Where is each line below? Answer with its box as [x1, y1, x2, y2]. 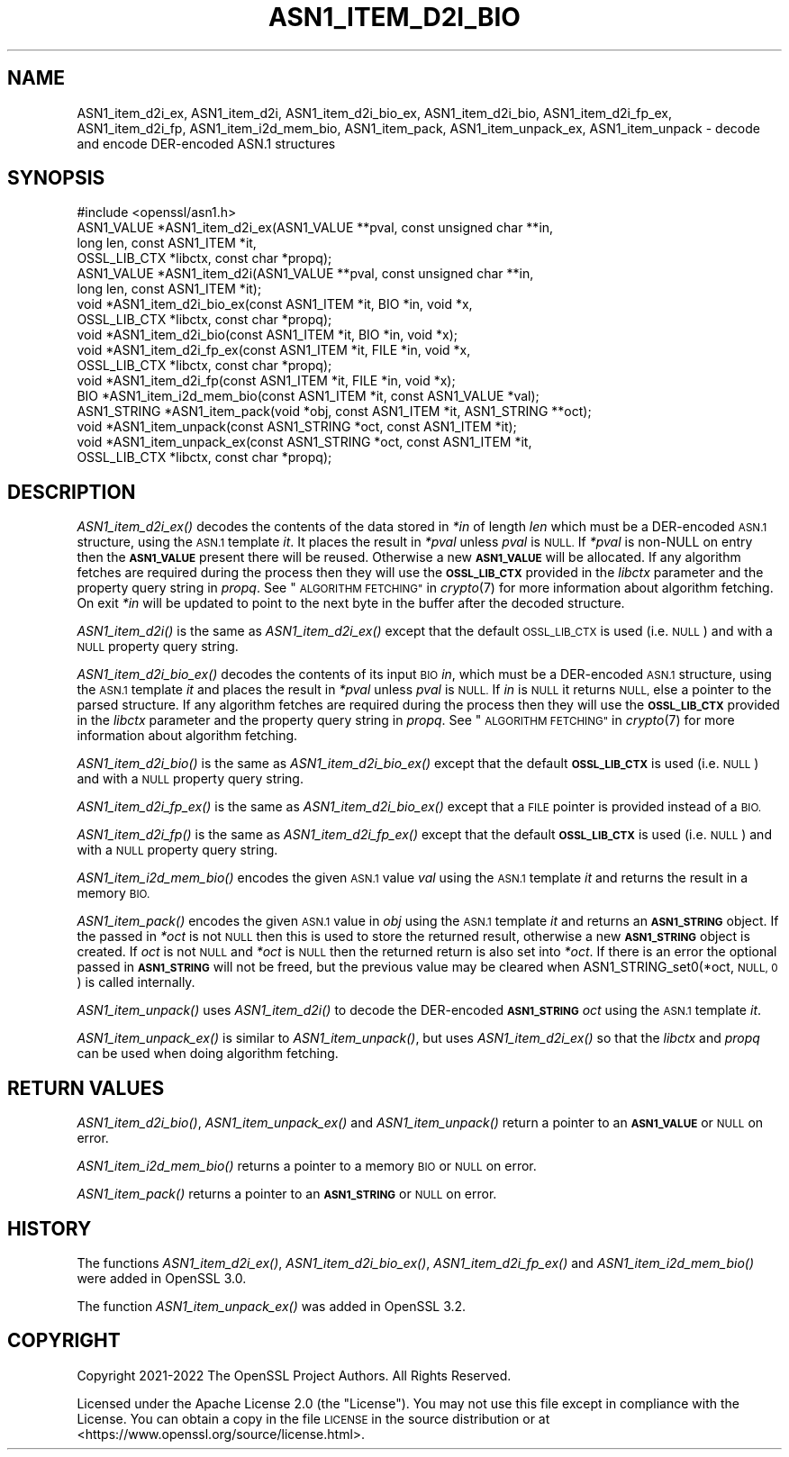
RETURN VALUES [7, 1076, 165, 1100]
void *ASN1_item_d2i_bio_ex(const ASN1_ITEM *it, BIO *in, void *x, [77, 296, 473, 312]
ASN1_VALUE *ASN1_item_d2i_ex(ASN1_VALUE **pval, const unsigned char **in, [77, 220, 554, 236]
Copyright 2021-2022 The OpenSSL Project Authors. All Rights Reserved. [77, 1367, 512, 1383]
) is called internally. [77, 974, 195, 991]
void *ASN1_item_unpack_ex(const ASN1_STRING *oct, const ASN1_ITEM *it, [77, 434, 532, 450]
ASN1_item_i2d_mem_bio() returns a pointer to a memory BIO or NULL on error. [77, 1158, 537, 1174]
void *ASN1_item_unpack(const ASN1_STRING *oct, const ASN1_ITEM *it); [77, 419, 517, 435]
